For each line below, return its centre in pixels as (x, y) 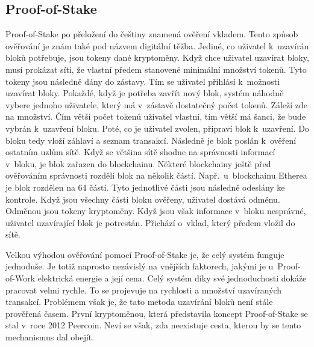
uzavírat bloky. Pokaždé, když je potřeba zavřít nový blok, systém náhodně (145, 93)
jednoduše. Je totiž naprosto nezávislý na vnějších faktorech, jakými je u (140, 266)
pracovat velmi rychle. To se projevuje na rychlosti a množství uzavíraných (144, 290)
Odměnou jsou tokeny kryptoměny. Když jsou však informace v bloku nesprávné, (156, 211)
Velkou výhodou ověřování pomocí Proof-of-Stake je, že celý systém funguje (145, 254)
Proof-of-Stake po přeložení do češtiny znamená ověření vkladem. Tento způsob (152, 34)
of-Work (20, 278)
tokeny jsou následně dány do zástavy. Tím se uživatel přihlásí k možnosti (143, 81)
